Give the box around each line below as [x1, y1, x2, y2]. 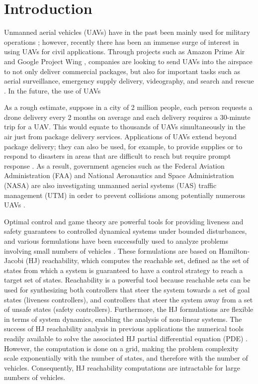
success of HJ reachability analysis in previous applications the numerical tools [4, 323, 244, 334]
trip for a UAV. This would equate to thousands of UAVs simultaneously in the [4, 121, 246, 132]
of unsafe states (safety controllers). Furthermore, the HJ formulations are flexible [4, 304, 254, 314]
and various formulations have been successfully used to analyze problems [4, 236, 228, 246]
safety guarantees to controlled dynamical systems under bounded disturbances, [4, 226, 247, 236]
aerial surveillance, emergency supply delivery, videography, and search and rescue [4, 76, 254, 86]
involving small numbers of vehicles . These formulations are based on [4, 245, 217, 256]
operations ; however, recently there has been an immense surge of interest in [4, 36, 239, 47]
